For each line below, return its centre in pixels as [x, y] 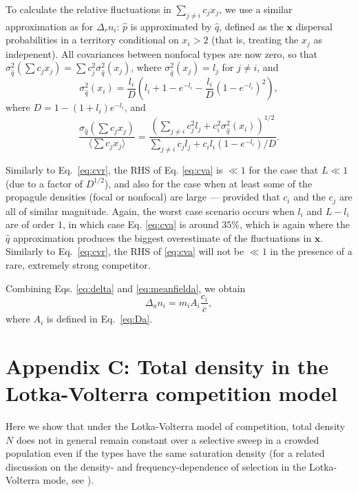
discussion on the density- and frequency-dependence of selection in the [156, 466]
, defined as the [251, 26]
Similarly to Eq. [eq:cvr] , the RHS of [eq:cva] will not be [125, 251]
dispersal [314, 26]
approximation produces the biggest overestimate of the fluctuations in [162, 237]
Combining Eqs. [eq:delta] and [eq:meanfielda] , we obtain [126, 288]
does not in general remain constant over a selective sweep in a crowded [168, 439]
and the [309, 197]
